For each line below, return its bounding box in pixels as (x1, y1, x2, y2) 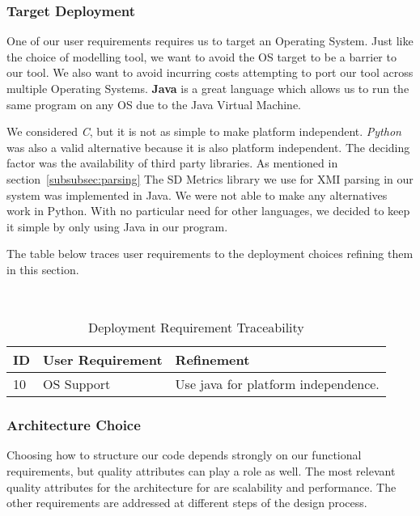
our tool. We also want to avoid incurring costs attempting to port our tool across (6, 64, 414, 81)
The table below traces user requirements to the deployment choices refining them (6, 245, 414, 262)
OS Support (43, 374, 111, 394)
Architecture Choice (6, 415, 141, 435)
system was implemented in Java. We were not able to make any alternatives (6, 186, 388, 203)
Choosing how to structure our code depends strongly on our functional (6, 446, 362, 463)
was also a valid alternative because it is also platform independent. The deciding (6, 138, 410, 155)
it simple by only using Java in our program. (6, 218, 228, 235)
